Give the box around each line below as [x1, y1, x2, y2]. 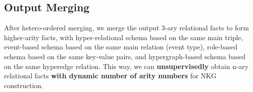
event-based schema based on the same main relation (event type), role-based [4, 42, 238, 52]
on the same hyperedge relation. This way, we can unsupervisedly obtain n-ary [4, 61, 249, 71]
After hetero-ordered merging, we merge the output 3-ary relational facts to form [4, 23, 249, 33]
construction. [4, 80, 43, 90]
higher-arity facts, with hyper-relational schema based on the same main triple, [4, 32, 243, 42]
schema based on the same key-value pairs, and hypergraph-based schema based [4, 51, 246, 61]
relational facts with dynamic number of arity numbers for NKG [4, 70, 217, 81]
